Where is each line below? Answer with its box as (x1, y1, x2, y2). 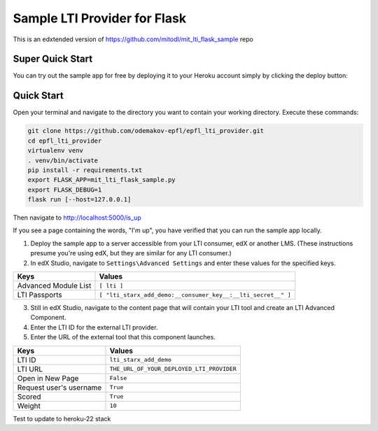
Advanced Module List (17, 281, 92, 290)
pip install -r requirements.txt (27, 166, 143, 174)
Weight (17, 401, 41, 411)
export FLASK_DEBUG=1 (27, 185, 102, 194)
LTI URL (17, 364, 43, 374)
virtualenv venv (27, 147, 84, 155)
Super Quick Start (13, 53, 93, 65)
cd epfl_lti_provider (27, 136, 102, 145)
